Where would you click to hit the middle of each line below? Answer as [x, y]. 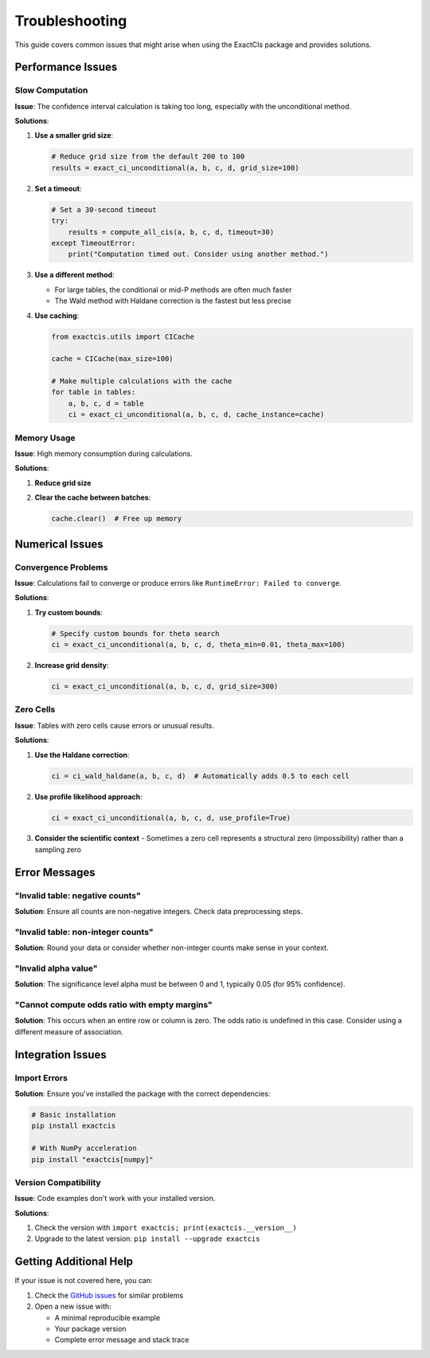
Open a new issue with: [73, 1306]
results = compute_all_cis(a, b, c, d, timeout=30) [171, 232]
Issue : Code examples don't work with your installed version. [115, 1199]
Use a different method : [74, 275]
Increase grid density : [72, 665]
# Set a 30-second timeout [104, 210]
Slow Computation [51, 90]
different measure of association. [69, 1031]
